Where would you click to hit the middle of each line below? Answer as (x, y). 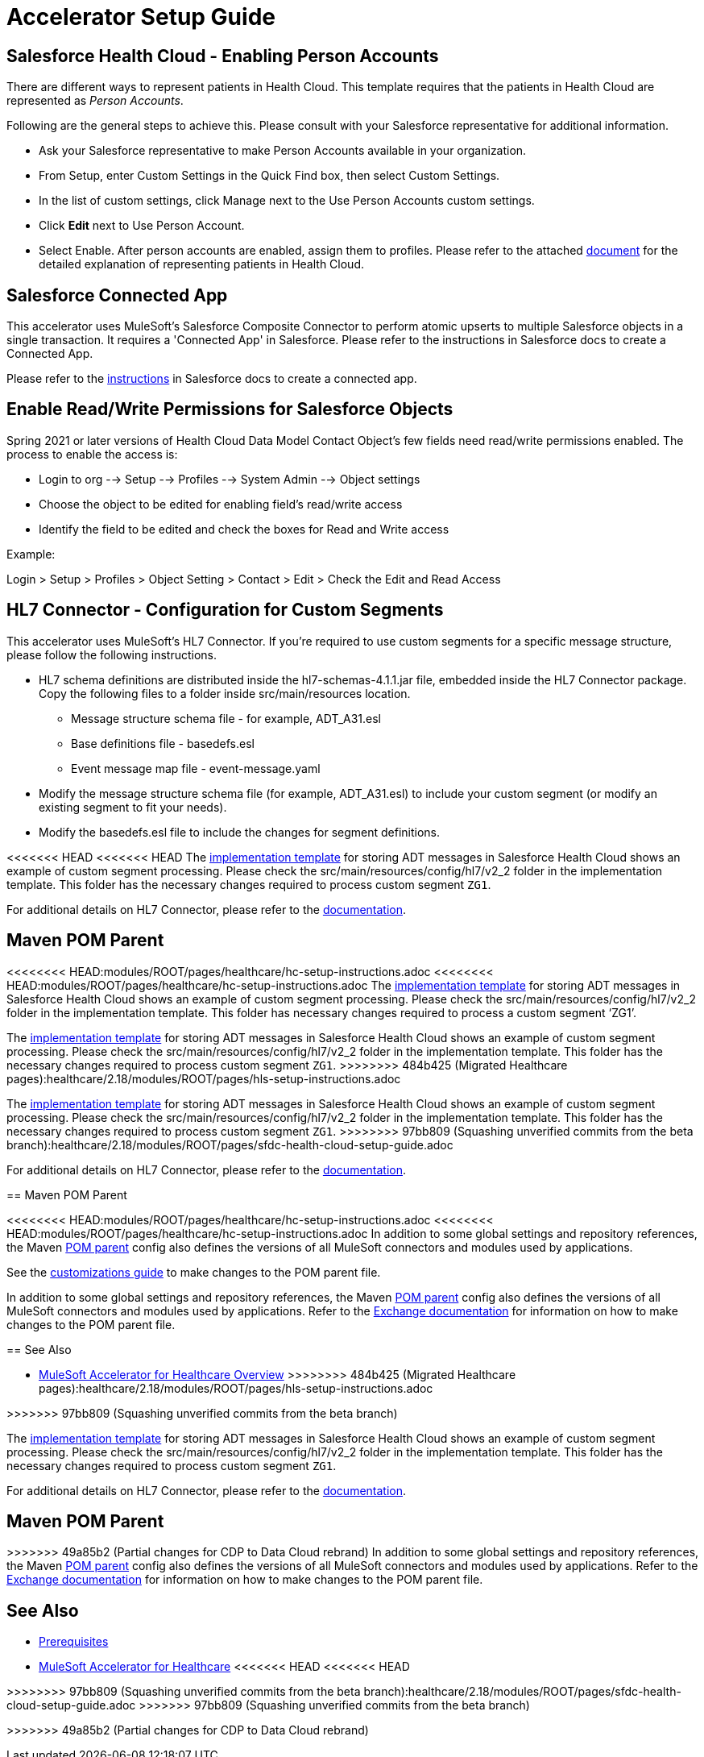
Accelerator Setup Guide (141, 17)
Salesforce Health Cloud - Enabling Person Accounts (223, 56)
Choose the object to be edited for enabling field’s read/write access (221, 504)
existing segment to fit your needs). (133, 807)
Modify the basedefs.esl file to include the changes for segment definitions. (240, 832)
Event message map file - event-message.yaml (196, 768)
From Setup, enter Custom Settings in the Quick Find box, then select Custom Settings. (269, 176)
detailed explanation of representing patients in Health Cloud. (201, 264)
